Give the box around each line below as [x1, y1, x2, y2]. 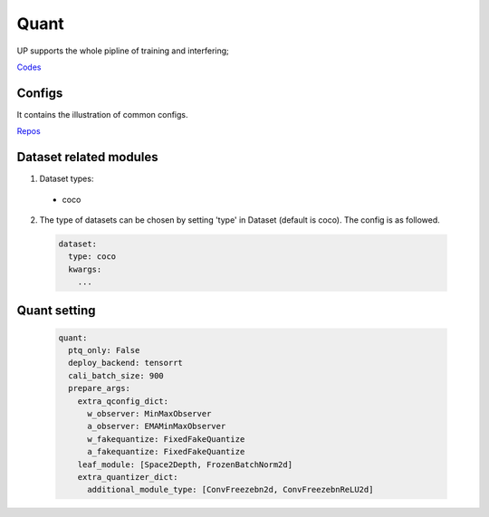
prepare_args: [68, 383, 131, 394]
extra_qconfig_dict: [77, 396, 169, 407]
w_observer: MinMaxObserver [87, 408, 212, 419]
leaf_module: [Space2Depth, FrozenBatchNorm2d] [77, 459, 293, 470]
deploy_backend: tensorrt [68, 358, 183, 369]
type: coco [68, 252, 117, 262]
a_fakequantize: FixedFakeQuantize [87, 446, 245, 457]
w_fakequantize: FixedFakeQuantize [87, 434, 245, 444]
